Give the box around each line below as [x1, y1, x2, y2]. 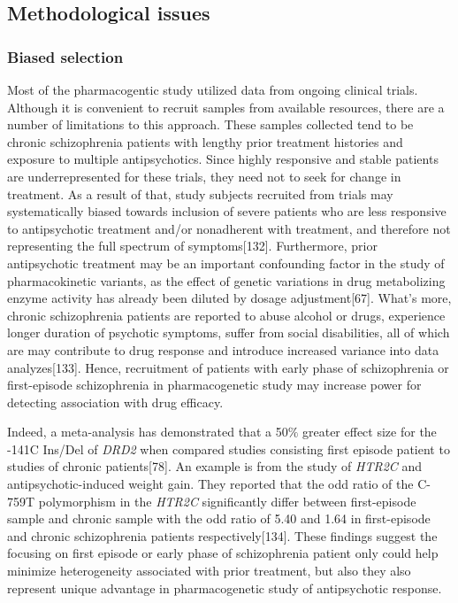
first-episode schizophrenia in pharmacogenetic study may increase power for [7, 375, 422, 394]
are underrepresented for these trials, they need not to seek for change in [7, 166, 401, 185]
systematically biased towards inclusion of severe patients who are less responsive [7, 202, 447, 220]
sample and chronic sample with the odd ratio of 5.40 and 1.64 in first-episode [7, 509, 431, 528]
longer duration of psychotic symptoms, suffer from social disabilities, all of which [7, 323, 450, 342]
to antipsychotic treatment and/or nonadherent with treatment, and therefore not [7, 219, 451, 237]
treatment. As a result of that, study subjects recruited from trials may [7, 184, 393, 203]
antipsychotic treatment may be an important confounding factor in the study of [7, 253, 445, 272]
